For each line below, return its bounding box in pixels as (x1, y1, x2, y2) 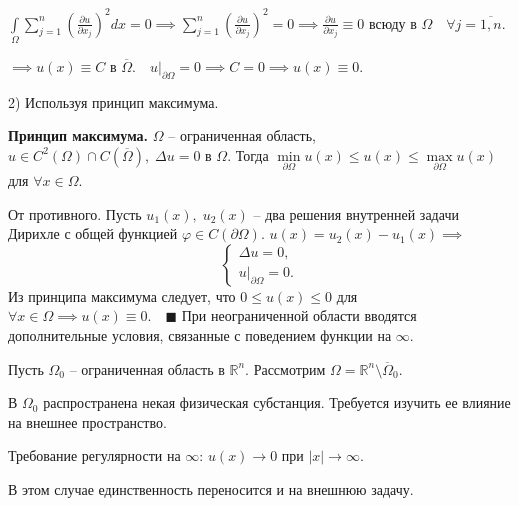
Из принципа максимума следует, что (8, 285, 236, 306)
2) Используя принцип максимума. (8, 91, 219, 112)
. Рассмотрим (245, 358, 326, 379)
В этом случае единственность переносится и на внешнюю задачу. (8, 478, 414, 499)
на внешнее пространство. (8, 411, 167, 432)
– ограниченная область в (69, 358, 225, 379)
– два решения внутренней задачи (253, 203, 459, 224)
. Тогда (227, 144, 269, 165)
